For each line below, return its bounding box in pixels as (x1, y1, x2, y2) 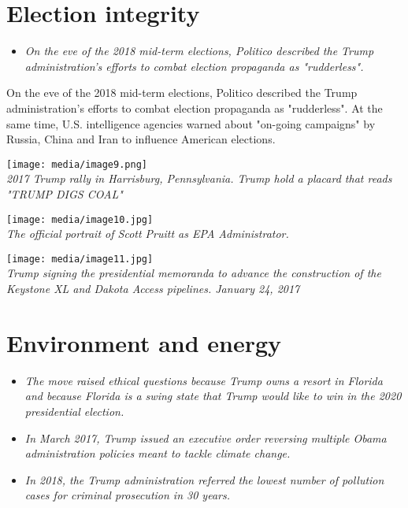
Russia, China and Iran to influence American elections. (6, 131, 276, 147)
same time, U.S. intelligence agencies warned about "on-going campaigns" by (6, 115, 376, 132)
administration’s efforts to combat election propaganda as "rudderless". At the (6, 99, 383, 116)
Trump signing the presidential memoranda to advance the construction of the (6, 265, 381, 281)
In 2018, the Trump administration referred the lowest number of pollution (24, 471, 384, 488)
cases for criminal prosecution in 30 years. (24, 487, 230, 503)
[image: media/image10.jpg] (6, 213, 154, 225)
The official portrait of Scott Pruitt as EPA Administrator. (6, 225, 289, 242)
